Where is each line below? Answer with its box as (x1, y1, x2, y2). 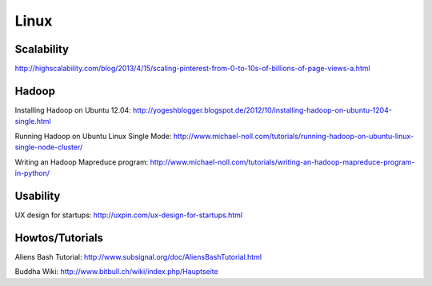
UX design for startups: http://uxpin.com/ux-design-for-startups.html (14, 210, 243, 220)
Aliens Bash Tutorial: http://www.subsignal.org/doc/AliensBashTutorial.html (14, 252, 262, 261)
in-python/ (14, 168, 50, 177)
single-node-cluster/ (14, 142, 83, 152)
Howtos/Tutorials (14, 231, 104, 244)
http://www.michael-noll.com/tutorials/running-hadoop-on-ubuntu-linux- (173, 131, 414, 141)
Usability (14, 189, 61, 203)
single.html (14, 117, 51, 126)
